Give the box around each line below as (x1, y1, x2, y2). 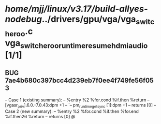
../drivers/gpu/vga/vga (42, 14, 136, 25)
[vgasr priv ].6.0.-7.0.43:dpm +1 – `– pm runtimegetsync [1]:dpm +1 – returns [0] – (5, 102, 156, 109)
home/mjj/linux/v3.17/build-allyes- (5, 3, 148, 15)
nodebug (5, 14, 42, 25)
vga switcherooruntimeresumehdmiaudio (5, 38, 148, 50)
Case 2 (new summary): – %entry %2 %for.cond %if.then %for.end (5, 108, 139, 114)
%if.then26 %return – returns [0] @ (5, 113, 76, 119)
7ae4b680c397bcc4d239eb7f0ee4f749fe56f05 (5, 77, 154, 85)
